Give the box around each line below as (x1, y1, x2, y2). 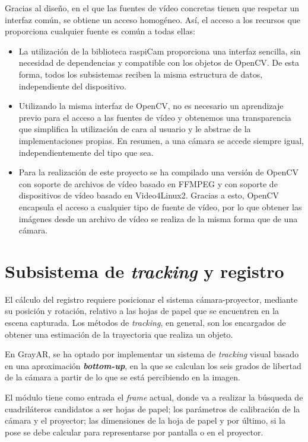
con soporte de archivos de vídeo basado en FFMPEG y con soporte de (18, 177, 278, 190)
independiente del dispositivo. (18, 79, 126, 92)
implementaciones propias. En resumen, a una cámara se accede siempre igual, (18, 134, 304, 146)
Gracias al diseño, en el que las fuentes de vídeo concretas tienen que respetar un (5, 2, 300, 14)
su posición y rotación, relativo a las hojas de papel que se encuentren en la (5, 305, 280, 317)
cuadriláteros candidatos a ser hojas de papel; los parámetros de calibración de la (5, 402, 300, 415)
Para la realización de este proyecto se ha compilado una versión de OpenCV (18, 166, 299, 178)
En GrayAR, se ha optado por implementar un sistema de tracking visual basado (5, 348, 299, 360)
